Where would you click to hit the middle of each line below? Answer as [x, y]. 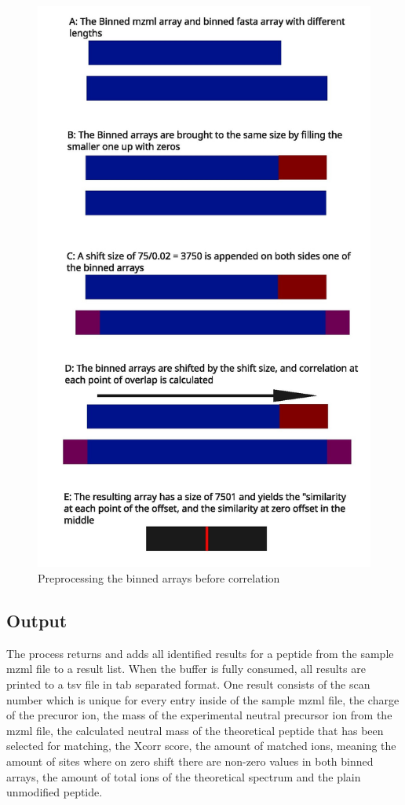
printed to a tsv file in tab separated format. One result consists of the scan [188, 684]
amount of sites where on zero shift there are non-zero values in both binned [190, 761]
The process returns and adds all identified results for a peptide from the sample [200, 653]
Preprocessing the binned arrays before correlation [159, 578]
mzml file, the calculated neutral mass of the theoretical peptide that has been [195, 730]
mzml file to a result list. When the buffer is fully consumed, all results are [186, 669]
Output [37, 620]
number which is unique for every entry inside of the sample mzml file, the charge [203, 699]
